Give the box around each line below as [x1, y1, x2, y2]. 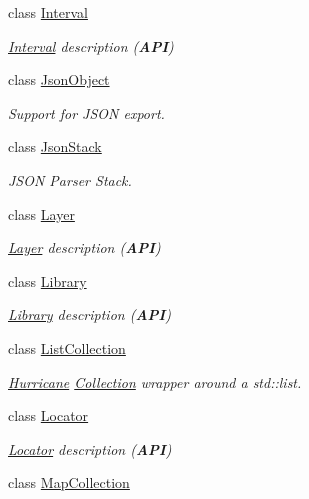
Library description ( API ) [8, 304, 171, 325]
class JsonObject [8, 69, 110, 90]
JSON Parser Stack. [8, 169, 132, 190]
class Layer [8, 203, 75, 224]
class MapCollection [8, 472, 130, 493]
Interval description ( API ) [8, 35, 174, 56]
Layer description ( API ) [8, 237, 161, 258]
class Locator [8, 405, 89, 426]
